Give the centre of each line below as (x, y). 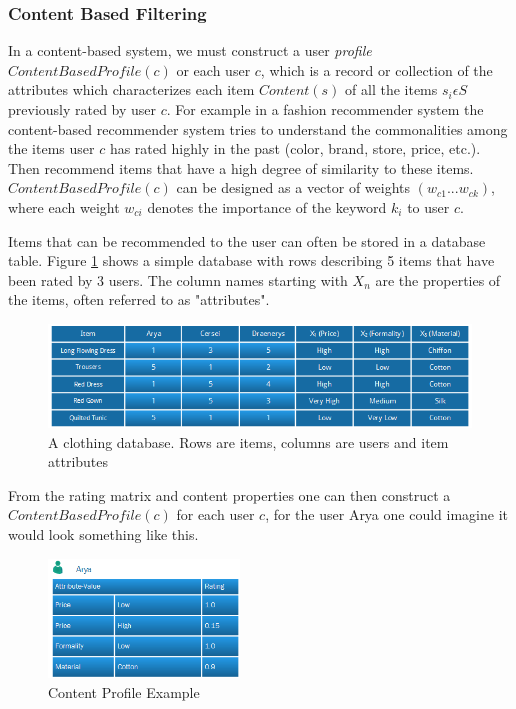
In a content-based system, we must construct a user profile (190, 50)
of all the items (391, 89)
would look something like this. (103, 533)
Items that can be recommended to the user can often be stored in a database (247, 240)
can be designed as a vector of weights (293, 187)
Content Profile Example (124, 691)
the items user (51, 148)
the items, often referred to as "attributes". (139, 299)
